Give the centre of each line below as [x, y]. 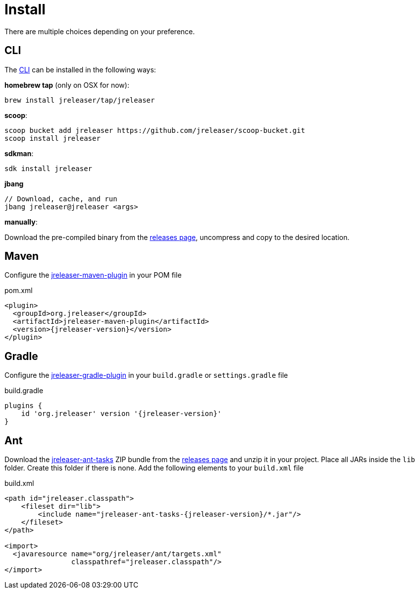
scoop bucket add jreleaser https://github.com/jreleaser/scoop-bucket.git [155, 130]
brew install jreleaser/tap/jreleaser [80, 100]
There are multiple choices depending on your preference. [100, 31]
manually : [21, 222]
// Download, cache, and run [61, 199]
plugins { [23, 406]
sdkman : [19, 153]
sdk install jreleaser [49, 168]
